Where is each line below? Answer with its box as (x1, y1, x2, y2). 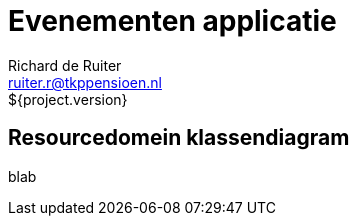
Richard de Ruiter (8, 56, 122, 74)
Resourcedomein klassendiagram (8, 125, 350, 151)
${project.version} (8, 90, 128, 108)
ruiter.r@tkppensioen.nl (8, 73, 162, 91)
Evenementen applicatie (8, 4, 337, 38)
